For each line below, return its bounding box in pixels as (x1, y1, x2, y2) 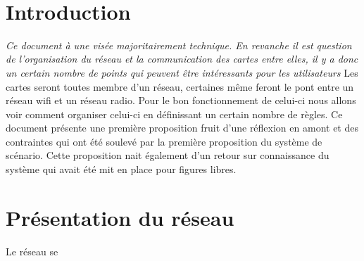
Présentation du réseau (6, 203, 234, 231)
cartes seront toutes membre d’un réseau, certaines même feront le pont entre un (6, 79, 354, 94)
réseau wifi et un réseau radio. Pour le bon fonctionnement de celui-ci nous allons (6, 93, 356, 108)
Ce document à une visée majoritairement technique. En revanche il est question (6, 37, 352, 52)
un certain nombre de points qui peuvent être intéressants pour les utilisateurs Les (6, 65, 358, 79)
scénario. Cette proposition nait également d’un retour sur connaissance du (6, 148, 330, 163)
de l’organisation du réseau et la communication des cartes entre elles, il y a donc (6, 51, 358, 66)
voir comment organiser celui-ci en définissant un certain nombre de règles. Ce (6, 106, 343, 121)
